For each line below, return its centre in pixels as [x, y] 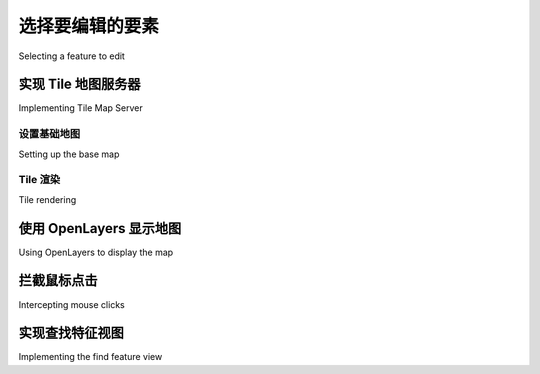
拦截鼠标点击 [58, 280]
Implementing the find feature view [90, 357]
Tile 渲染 [39, 180]
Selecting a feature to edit [71, 56]
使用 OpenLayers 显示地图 [100, 228]
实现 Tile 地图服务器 [79, 84]
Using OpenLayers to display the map [96, 252]
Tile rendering [47, 199]
